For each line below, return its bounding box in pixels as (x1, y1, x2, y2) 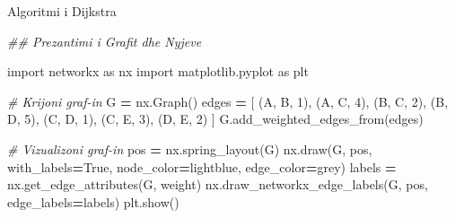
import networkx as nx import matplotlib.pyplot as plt (7, 62, 309, 81)
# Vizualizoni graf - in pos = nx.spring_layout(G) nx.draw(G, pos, (7, 139, 372, 158)
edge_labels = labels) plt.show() (7, 192, 179, 211)
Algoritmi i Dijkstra (7, 2, 117, 20)
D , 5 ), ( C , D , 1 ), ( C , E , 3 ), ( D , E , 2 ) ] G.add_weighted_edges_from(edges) (7, 109, 424, 128)
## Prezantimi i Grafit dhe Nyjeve (7, 31, 202, 50)
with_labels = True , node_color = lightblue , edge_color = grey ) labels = (7, 157, 397, 176)
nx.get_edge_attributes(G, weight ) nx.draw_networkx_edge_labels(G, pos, (7, 175, 428, 194)
